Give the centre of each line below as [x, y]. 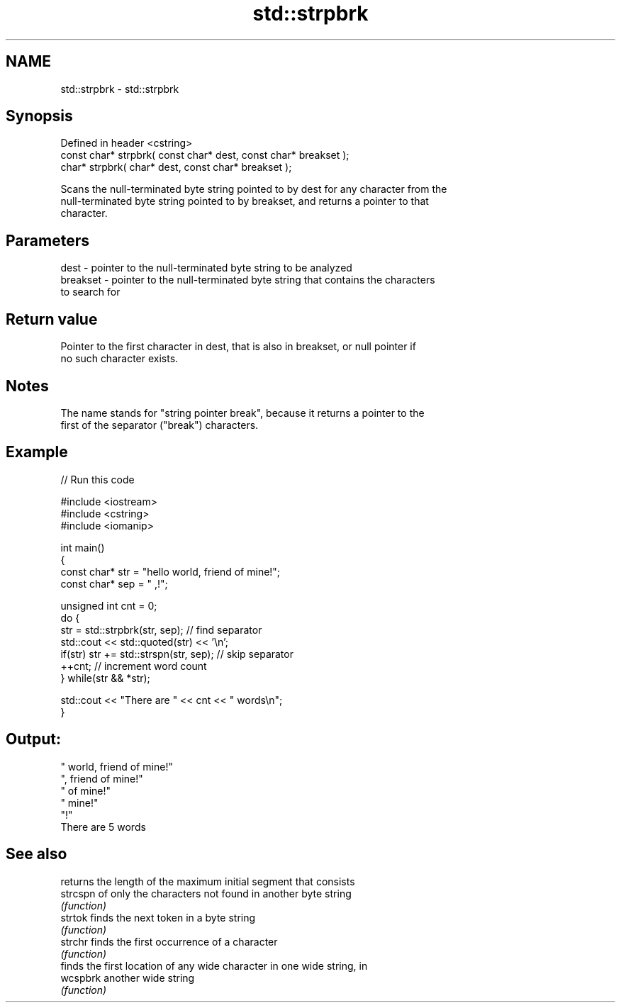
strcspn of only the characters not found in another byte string [206, 893]
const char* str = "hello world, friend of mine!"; [170, 571]
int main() [83, 547]
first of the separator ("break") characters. [160, 425]
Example [37, 452]
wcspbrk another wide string [128, 978]
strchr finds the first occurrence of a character [169, 941]
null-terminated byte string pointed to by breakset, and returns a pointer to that [245, 201]
